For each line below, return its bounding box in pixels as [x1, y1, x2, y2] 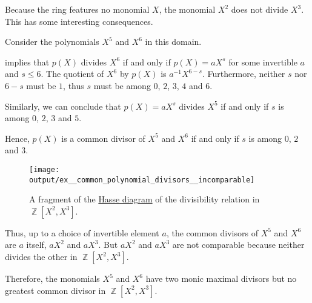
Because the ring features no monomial [5, 3, 150, 15]
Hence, [5, 132, 30, 144]
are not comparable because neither [172, 238, 305, 251]
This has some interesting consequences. [5, 15, 153, 27]
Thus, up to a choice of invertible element [5, 226, 159, 239]
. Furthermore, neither [202, 67, 285, 80]
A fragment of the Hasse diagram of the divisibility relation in [29, 193, 260, 205]
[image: [29, 165, 60, 174]
